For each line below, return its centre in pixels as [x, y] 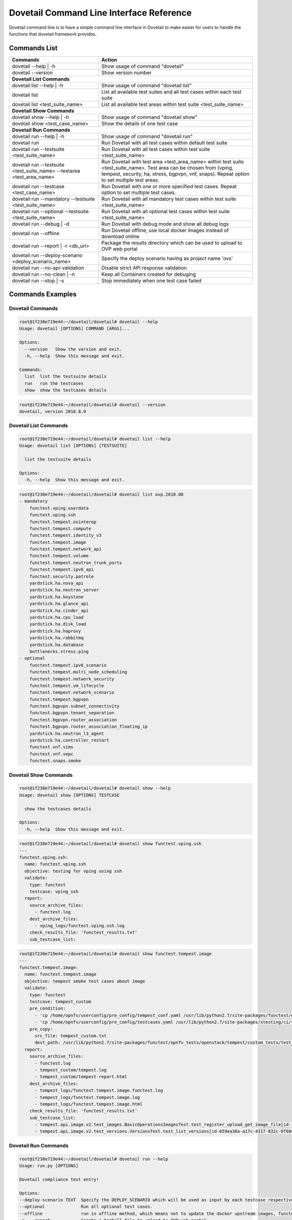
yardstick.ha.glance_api [59, 604]
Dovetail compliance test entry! [59, 1179]
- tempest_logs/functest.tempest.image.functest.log [99, 1090]
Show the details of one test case [140, 123]
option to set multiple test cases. [139, 192]
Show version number [127, 72]
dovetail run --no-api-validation [48, 267]
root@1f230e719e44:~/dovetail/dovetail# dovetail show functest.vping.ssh [110, 844]
